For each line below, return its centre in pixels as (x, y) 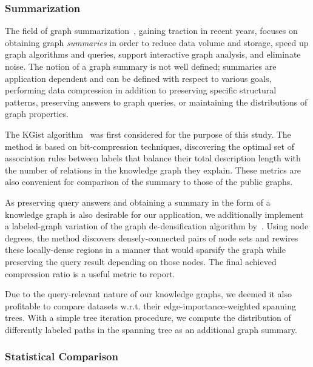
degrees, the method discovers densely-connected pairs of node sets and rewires (152, 237)
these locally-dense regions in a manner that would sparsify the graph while (145, 250)
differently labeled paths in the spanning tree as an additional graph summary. (151, 329)
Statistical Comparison (62, 356)
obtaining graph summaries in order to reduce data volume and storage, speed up (157, 42)
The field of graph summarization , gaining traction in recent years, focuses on (151, 31)
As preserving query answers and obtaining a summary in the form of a (138, 202)
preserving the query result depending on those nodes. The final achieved (141, 261)
